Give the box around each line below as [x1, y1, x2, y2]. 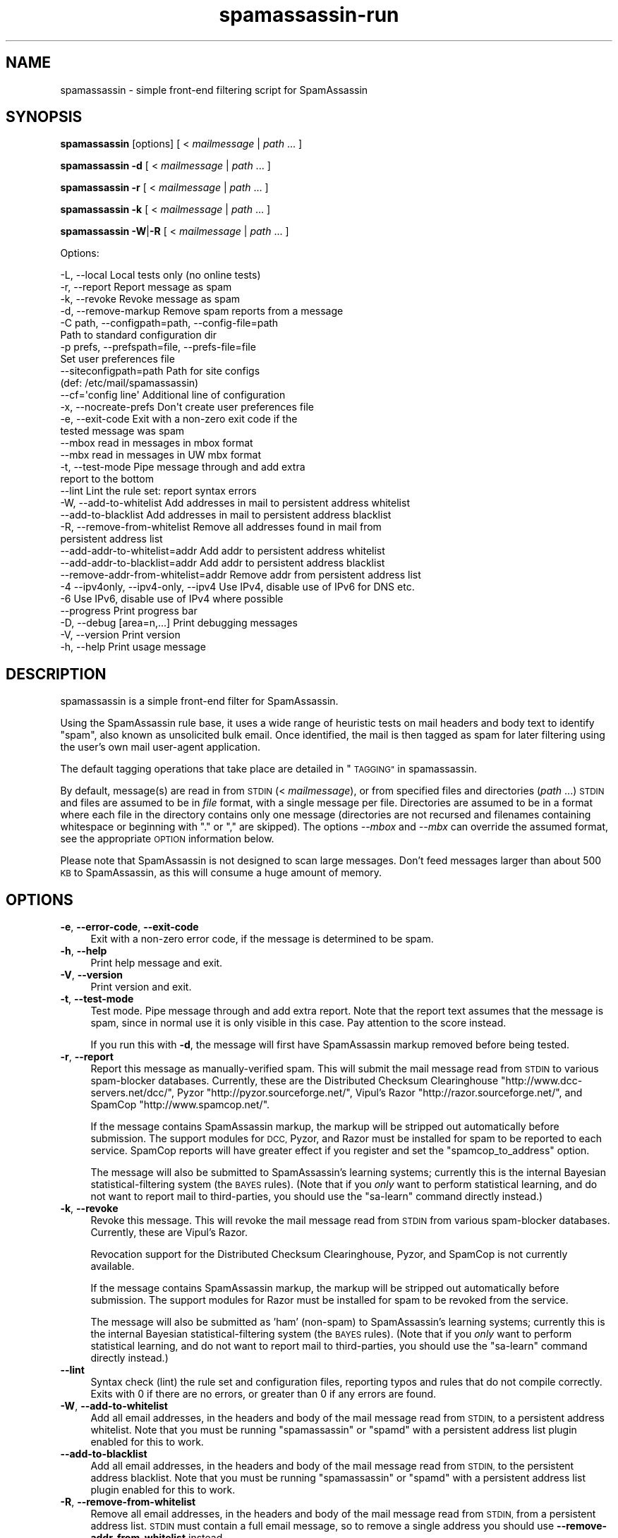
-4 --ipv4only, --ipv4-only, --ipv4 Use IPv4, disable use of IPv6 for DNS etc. [60, 581, 415, 593]
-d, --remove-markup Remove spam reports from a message [60, 305, 344, 317]
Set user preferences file [60, 353, 175, 365]
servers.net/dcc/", [90, 1086, 174, 1099]
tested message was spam [60, 425, 185, 437]
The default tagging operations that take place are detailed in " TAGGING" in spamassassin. [60, 763, 478, 775]
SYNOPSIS [6, 108, 83, 126]
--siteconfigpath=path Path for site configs [60, 365, 260, 377]
